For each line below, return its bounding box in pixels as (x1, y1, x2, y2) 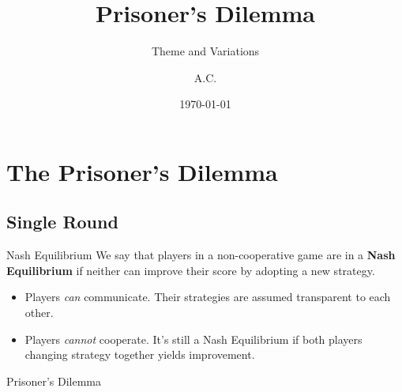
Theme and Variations (151, 43, 260, 59)
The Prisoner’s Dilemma (6, 155, 278, 187)
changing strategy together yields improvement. (24, 346, 255, 363)
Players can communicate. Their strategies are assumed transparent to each (24, 288, 391, 305)
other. (24, 304, 54, 321)
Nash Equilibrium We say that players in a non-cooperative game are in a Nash (6, 247, 396, 263)
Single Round (6, 209, 118, 234)
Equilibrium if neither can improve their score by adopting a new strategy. (6, 262, 375, 278)
